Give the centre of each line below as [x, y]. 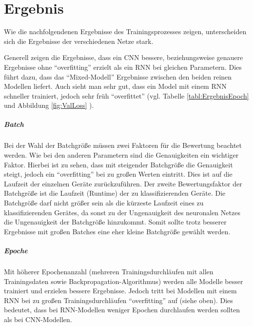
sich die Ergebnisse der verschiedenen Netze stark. [79, 41]
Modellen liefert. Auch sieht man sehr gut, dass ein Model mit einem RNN [115, 86]
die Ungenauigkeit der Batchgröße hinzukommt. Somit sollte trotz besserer [115, 222]
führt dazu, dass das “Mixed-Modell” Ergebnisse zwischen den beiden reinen [118, 76]
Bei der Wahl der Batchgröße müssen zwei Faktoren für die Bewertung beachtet [123, 145]
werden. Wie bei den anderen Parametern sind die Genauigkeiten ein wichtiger [121, 155]
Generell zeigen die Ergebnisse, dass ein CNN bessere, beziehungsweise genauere [124, 57]
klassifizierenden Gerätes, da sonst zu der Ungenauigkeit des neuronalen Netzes [122, 212]
